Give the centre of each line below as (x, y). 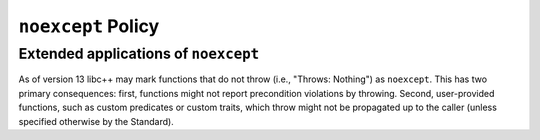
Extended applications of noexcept (139, 54)
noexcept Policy (89, 26)
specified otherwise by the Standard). (96, 121)
